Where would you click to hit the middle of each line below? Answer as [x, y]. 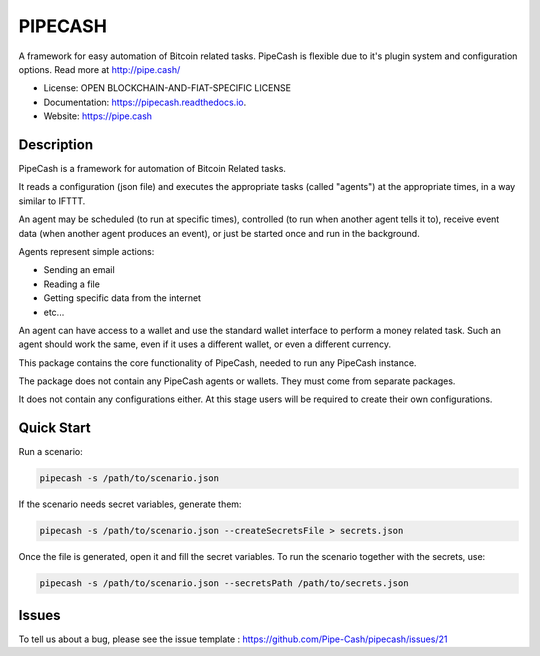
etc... [54, 312]
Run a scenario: [51, 452]
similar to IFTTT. [52, 201]
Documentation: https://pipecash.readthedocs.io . [145, 102]
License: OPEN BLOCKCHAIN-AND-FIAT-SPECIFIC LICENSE [167, 88]
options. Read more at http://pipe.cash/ [99, 69]
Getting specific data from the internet [122, 298]
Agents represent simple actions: [86, 251]
